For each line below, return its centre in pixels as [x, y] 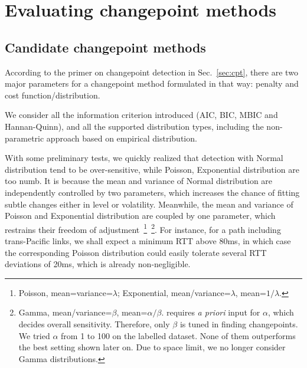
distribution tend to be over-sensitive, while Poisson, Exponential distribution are [152, 169]
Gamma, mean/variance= [65, 312]
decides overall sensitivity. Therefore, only [94, 323]
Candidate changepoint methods [105, 47]
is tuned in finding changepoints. [239, 323]
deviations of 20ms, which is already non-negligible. [98, 264]
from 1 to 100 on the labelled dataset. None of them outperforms [178, 335]
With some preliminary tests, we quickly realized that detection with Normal [144, 158]
